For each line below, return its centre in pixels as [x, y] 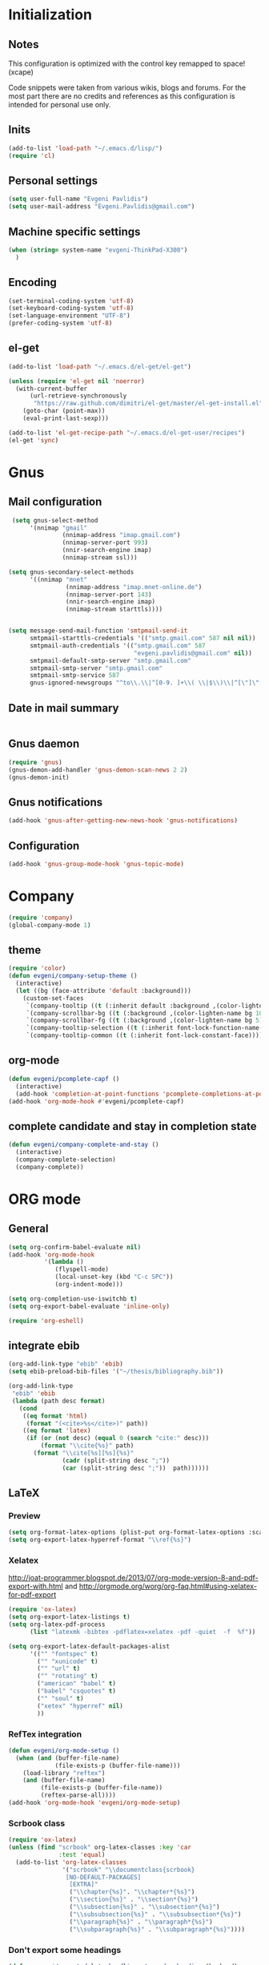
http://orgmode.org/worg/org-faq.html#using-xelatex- [168, 1586]
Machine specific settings [74, 231]
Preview [24, 1515]
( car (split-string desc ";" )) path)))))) [136, 1468]
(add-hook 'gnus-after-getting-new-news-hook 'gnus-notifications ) [123, 821]
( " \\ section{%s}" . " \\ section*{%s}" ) [134, 1900]
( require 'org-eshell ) [46, 1321]
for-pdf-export [32, 1595]
